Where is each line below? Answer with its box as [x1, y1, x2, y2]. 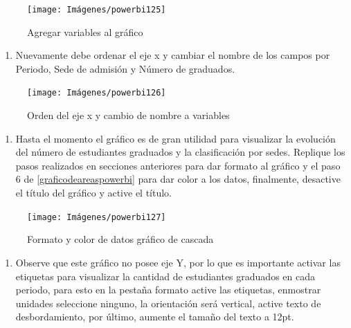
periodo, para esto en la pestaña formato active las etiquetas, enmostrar [15, 282, 321, 297]
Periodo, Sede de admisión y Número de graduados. [15, 61, 235, 75]
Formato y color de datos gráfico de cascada [27, 232, 214, 246]
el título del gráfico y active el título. [15, 185, 172, 200]
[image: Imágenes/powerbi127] [27, 212, 166, 222]
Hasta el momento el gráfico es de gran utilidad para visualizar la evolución [15, 131, 336, 145]
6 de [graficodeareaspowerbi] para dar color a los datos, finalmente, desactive [15, 172, 341, 186]
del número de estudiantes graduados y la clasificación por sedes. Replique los [15, 145, 345, 159]
